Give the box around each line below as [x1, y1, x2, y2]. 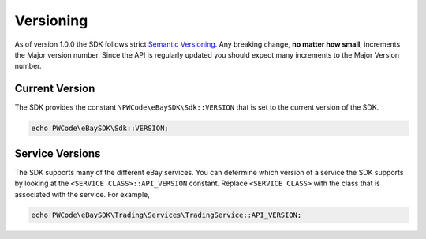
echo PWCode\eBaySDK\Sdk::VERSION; [31, 124, 169, 133]
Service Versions [14, 147, 101, 160]
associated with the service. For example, [14, 189, 150, 199]
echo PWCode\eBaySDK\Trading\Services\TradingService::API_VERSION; [31, 211, 302, 220]
